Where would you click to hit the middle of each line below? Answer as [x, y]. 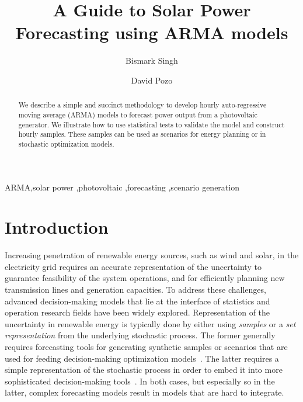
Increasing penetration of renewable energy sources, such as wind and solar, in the [152, 255]
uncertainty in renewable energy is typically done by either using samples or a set [150, 323]
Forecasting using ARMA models [152, 32]
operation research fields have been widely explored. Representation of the [137, 312]
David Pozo [152, 80]
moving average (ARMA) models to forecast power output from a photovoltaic [138, 114]
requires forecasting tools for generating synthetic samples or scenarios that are [146, 347]
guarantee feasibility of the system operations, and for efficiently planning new [145, 278]
